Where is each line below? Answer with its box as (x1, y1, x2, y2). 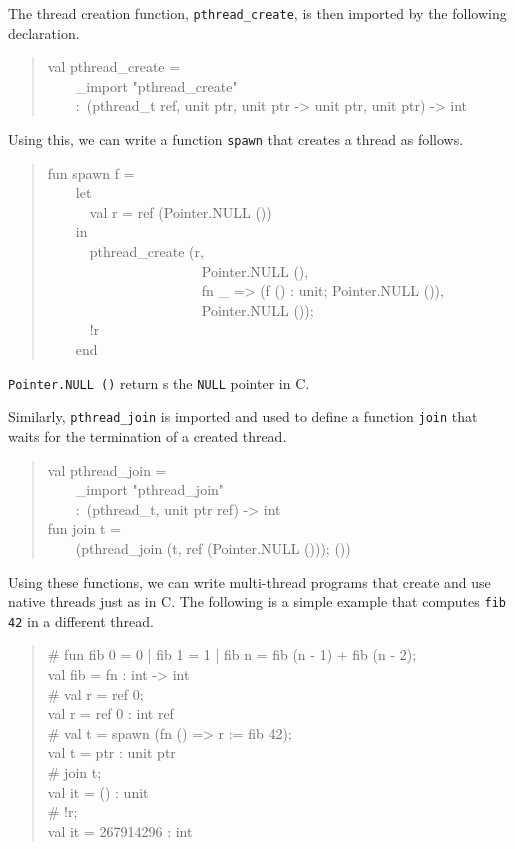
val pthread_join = (47, 459, 167, 480)
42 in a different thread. (8, 610, 154, 631)
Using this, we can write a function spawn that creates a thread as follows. (8, 129, 464, 150)
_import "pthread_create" (75, 75, 238, 96)
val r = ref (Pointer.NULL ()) (89, 201, 272, 222)
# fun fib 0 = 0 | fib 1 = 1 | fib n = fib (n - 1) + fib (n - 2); (47, 644, 417, 665)
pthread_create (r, (89, 241, 204, 262)
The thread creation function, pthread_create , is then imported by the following (8, 3, 507, 23)
